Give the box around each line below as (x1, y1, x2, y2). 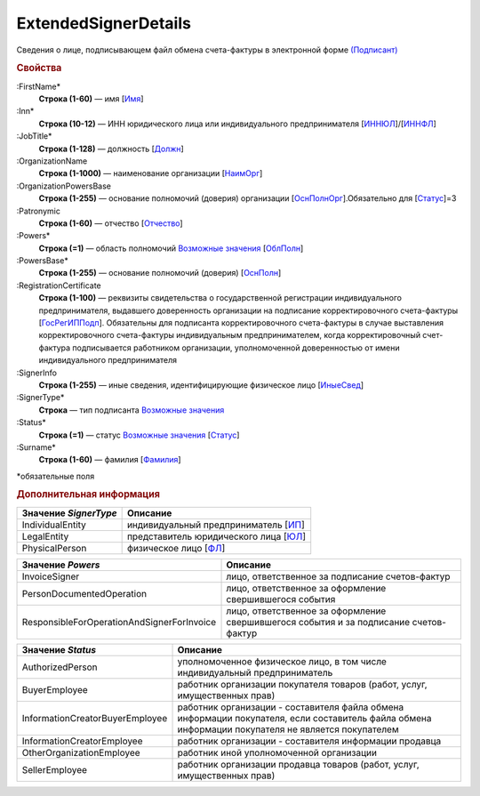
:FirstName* (16, 81, 61, 92)
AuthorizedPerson (21, 661, 98, 673)
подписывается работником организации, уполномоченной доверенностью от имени (72, 342, 400, 353)
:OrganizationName (16, 156, 88, 166)
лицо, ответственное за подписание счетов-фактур (226, 570, 451, 583)
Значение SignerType (21, 507, 117, 519)
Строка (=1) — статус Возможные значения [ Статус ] (38, 430, 240, 440)
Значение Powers (21, 559, 100, 571)
